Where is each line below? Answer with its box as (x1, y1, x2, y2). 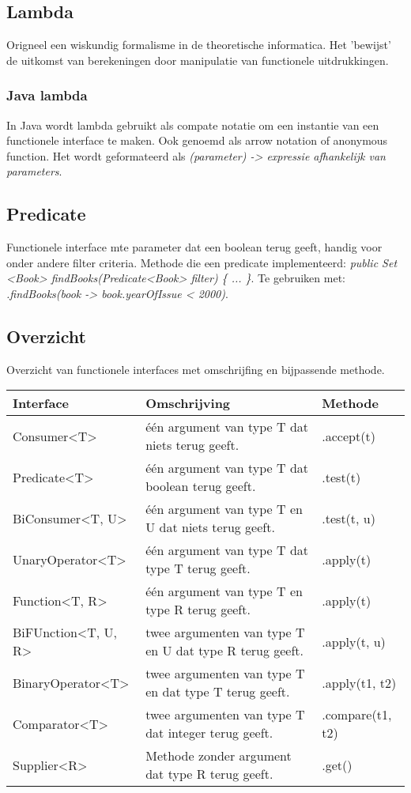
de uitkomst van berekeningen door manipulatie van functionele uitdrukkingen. (6, 51, 389, 68)
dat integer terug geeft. (145, 723, 273, 742)
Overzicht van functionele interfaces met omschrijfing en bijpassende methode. (6, 361, 385, 377)
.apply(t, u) (322, 632, 386, 651)
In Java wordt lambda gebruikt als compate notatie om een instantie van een (6, 116, 379, 133)
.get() (322, 755, 353, 774)
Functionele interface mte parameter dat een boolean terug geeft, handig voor (6, 239, 383, 255)
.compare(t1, (322, 705, 392, 724)
